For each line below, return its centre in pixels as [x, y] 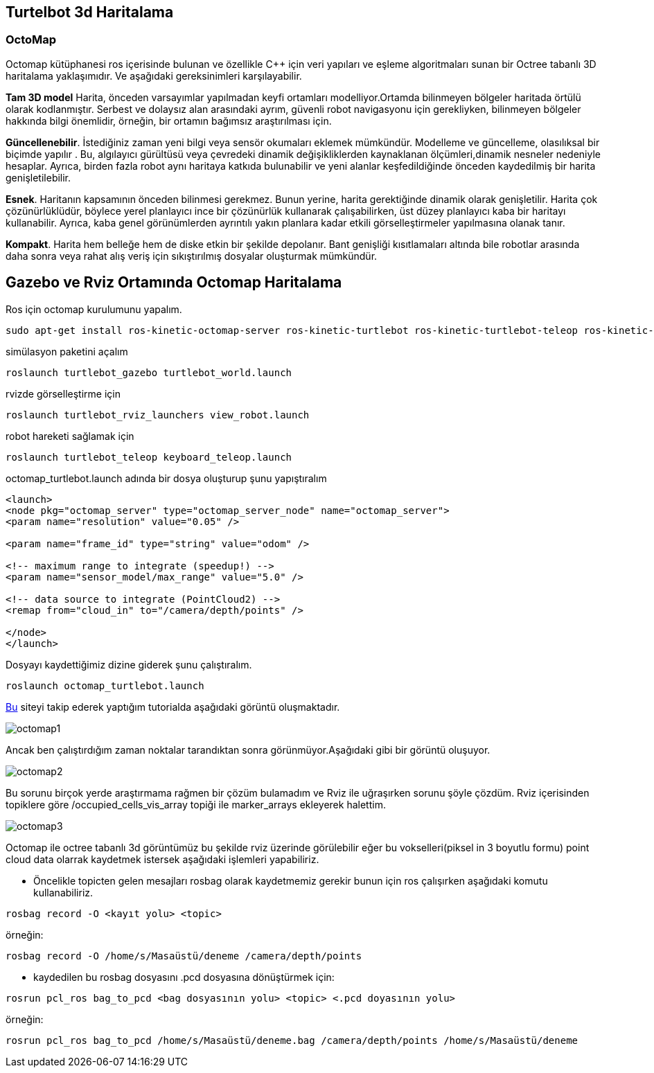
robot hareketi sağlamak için [70, 436]
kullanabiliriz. [63, 892]
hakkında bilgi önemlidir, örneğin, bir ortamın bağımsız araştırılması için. [169, 121]
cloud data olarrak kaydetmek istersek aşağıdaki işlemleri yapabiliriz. [162, 859]
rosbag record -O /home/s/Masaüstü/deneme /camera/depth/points [184, 956]
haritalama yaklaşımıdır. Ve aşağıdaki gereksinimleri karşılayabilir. [154, 76]
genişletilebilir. [38, 177]
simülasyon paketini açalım [67, 351]
